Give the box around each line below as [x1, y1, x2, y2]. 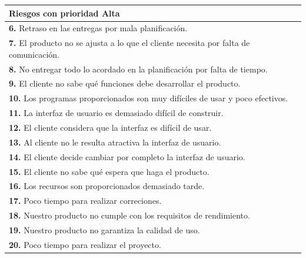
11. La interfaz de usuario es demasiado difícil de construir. [9, 107, 224, 119]
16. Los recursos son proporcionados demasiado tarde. [9, 180, 205, 192]
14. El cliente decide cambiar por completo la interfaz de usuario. [9, 150, 245, 163]
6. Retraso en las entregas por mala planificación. [9, 22, 188, 34]
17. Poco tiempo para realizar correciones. [9, 194, 162, 207]
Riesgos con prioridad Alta [9, 6, 120, 19]
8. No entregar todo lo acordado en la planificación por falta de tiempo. [9, 62, 268, 75]
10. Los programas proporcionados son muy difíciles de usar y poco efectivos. [9, 92, 288, 104]
